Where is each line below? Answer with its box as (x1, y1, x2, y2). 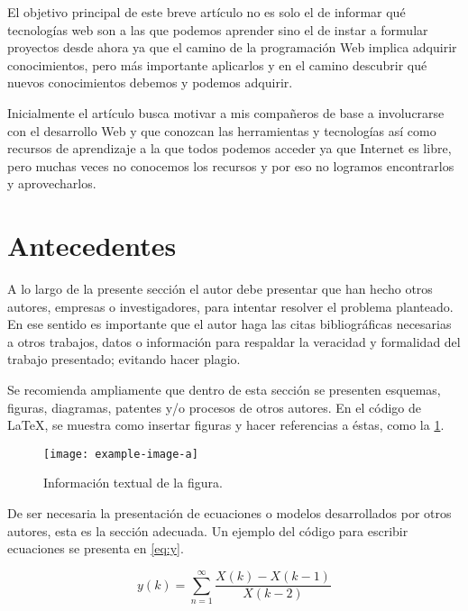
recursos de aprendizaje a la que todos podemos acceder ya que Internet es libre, (7, 139, 452, 158)
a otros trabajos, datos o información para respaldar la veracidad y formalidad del (7, 332, 461, 351)
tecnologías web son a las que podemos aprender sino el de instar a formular (7, 20, 428, 39)
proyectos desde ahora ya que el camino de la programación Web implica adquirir (7, 38, 457, 57)
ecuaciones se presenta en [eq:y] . (7, 539, 184, 558)
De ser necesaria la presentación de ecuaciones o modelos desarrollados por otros (7, 504, 452, 523)
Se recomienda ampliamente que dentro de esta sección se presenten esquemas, (7, 380, 441, 399)
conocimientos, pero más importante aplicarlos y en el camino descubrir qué (7, 55, 427, 74)
